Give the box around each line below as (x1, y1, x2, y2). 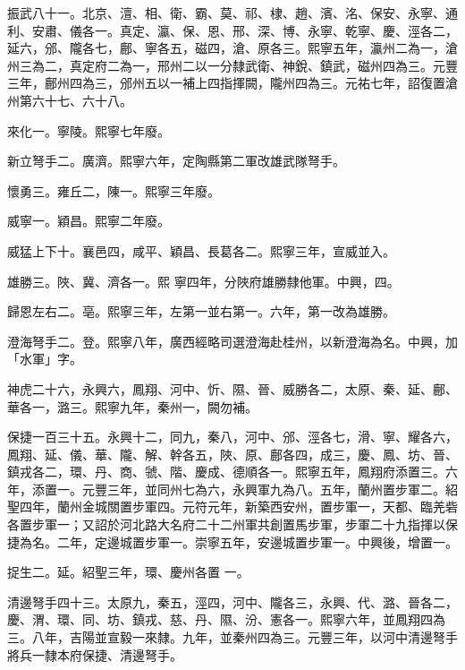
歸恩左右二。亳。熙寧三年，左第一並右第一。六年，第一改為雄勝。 (7, 302, 395, 321)
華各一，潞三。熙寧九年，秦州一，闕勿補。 (7, 397, 258, 416)
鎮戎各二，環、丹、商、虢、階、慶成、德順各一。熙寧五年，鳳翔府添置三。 (7, 462, 445, 481)
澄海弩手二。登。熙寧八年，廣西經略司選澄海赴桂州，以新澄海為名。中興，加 (7, 331, 458, 350)
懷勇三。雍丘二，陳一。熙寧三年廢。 (7, 181, 220, 200)
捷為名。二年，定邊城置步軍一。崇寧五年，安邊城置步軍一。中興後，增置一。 (7, 532, 458, 551)
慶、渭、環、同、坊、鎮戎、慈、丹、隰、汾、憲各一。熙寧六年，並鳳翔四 (7, 610, 433, 629)
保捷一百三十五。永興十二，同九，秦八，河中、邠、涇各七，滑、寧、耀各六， (7, 427, 458, 446)
